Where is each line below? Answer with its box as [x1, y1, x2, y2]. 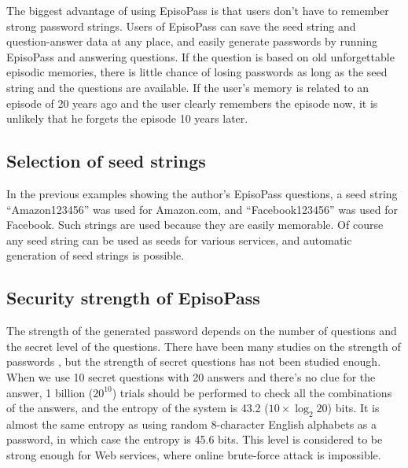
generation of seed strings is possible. [6, 247, 185, 263]
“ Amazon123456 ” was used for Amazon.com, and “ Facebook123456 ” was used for [6, 201, 398, 217]
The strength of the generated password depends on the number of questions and [6, 322, 397, 339]
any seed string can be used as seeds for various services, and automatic [6, 231, 352, 248]
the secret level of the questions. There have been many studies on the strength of [6, 337, 401, 354]
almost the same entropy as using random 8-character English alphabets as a [6, 415, 377, 432]
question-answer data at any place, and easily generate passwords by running [6, 33, 377, 50]
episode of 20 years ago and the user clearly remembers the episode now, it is [6, 94, 378, 111]
